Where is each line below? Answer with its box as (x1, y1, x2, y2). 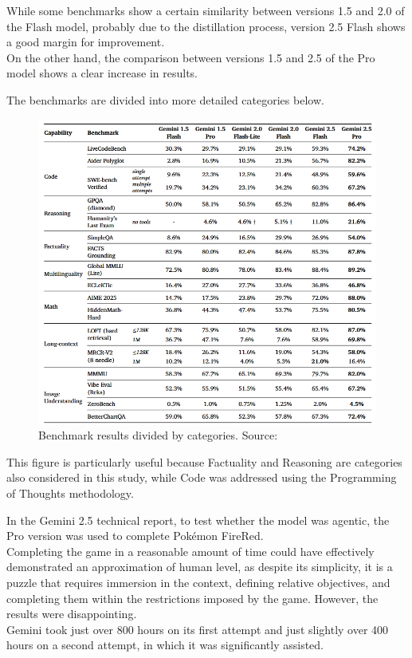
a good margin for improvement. (6, 33, 165, 50)
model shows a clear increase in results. (6, 65, 198, 81)
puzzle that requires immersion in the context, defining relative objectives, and (6, 573, 390, 590)
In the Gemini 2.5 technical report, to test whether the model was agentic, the (6, 511, 390, 528)
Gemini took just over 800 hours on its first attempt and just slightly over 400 (6, 621, 389, 637)
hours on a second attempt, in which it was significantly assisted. (6, 636, 324, 653)
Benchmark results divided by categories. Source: (38, 427, 278, 443)
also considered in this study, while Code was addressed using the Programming (6, 469, 397, 486)
